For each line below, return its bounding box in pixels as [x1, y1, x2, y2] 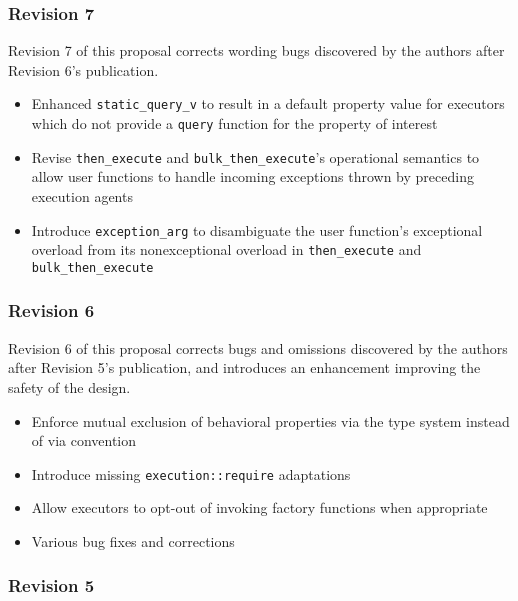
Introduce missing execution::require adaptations [31, 463, 351, 484]
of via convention [31, 430, 137, 451]
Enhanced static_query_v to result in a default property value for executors [31, 93, 505, 114]
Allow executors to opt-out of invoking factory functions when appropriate [31, 497, 488, 518]
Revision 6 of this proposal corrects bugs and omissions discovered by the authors [8, 337, 508, 358]
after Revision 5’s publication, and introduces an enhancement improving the [8, 357, 481, 378]
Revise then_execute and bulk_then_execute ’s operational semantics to [31, 146, 480, 167]
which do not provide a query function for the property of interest [31, 113, 438, 134]
